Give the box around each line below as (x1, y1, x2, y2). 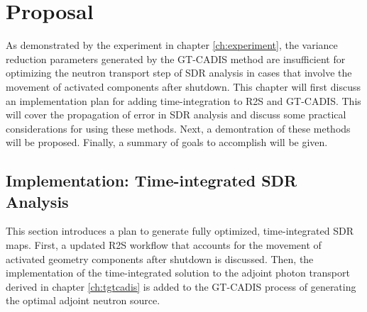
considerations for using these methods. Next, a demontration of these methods (6, 121, 351, 135)
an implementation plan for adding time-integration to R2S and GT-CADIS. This (6, 93, 361, 108)
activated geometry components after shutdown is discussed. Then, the (6, 251, 314, 266)
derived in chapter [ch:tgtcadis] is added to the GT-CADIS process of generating (6, 279, 356, 294)
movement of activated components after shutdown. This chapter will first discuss (6, 79, 361, 94)
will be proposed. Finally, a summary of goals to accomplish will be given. (6, 135, 328, 150)
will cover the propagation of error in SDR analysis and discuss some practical (6, 107, 346, 122)
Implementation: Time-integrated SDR (6, 169, 297, 191)
